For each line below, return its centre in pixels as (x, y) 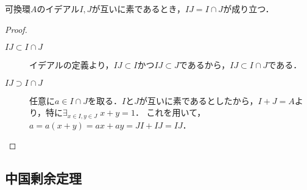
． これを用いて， (170, 112)
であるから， (204, 65)
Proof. (16, 29)
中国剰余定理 (43, 178)
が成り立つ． (249, 9)
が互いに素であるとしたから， (198, 100)
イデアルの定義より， (72, 65)
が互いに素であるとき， (139, 9)
